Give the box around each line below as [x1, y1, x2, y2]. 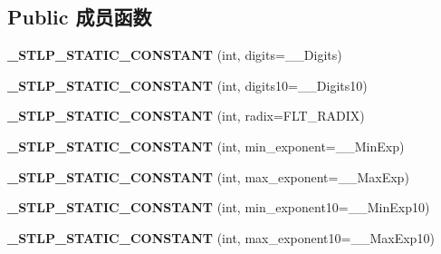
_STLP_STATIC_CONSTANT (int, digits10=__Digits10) [7, 75, 368, 94]
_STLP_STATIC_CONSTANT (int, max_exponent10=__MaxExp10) [7, 228, 435, 247]
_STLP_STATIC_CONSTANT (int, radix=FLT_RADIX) [7, 106, 365, 125]
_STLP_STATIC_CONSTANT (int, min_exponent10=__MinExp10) [7, 198, 430, 217]
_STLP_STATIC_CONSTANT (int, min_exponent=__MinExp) [7, 136, 405, 155]
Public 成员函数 [7, 3, 152, 31]
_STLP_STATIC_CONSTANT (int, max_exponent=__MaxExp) [7, 167, 409, 186]
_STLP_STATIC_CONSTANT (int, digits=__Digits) [7, 45, 342, 64]
